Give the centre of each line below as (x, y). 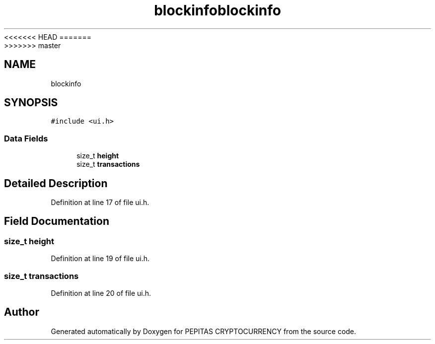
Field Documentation (57, 221)
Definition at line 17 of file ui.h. (100, 203)
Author (22, 312)
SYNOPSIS (31, 103)
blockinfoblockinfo (217, 10)
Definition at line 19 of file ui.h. (100, 259)
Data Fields (26, 138)
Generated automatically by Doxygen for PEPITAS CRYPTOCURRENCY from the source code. (204, 331)
